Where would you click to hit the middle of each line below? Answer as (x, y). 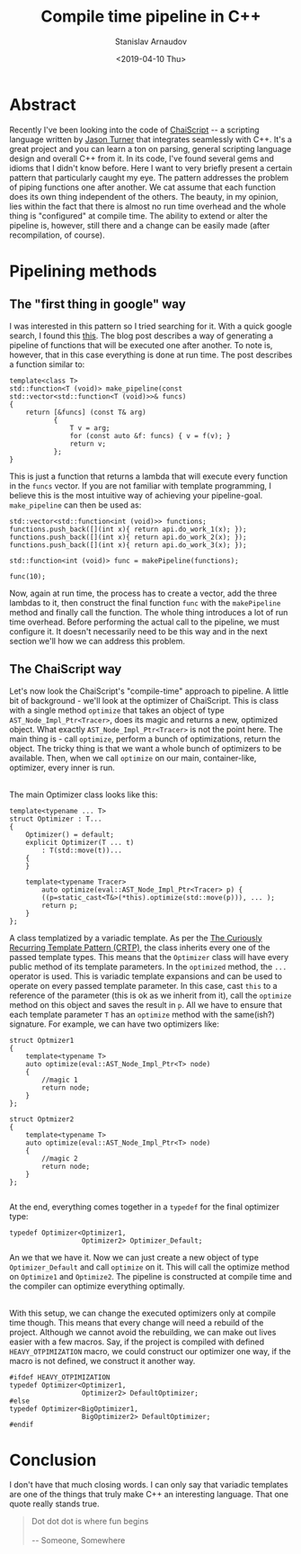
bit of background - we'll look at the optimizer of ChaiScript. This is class (144, 700)
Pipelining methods (83, 271)
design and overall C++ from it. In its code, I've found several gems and (142, 158)
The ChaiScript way (66, 669)
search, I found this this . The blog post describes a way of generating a (142, 336)
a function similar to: (47, 364)
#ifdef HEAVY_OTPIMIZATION (60, 1377)
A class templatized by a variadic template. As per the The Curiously (136, 938)
